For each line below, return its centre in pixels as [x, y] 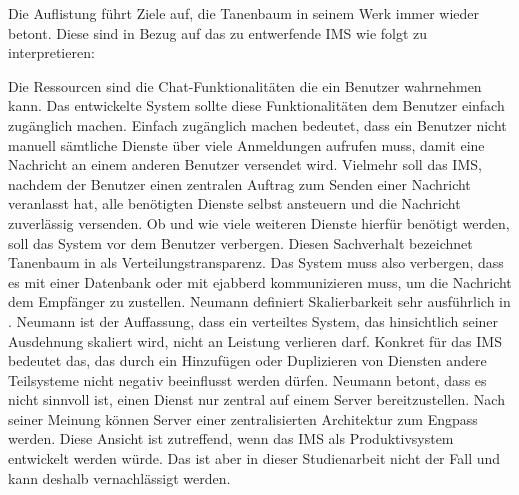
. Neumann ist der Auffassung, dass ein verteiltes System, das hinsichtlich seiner [253, 320]
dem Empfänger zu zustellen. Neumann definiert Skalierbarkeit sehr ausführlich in [259, 301]
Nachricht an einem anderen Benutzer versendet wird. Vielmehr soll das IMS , [245, 164]
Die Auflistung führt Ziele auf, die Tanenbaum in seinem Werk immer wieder [244, 13]
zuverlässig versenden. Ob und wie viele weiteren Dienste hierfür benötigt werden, [259, 222]
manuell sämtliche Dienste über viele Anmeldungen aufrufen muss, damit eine [246, 144]
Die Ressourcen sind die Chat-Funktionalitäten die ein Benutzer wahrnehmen [245, 85]
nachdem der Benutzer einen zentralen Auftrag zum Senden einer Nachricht [239, 183]
